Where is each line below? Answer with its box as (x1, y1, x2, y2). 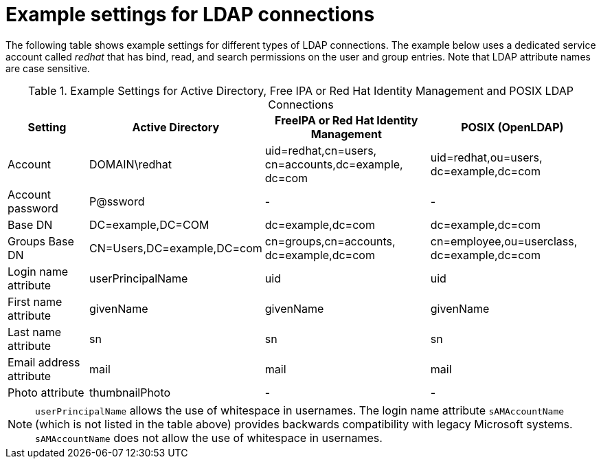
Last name (8, 324, 61, 339)
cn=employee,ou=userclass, (430, 234, 578, 248)
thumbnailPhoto (89, 385, 171, 399)
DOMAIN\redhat (89, 157, 172, 171)
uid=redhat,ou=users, (430, 150, 543, 164)
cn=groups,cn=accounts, (264, 234, 396, 248)
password (8, 201, 58, 215)
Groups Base (8, 234, 74, 248)
